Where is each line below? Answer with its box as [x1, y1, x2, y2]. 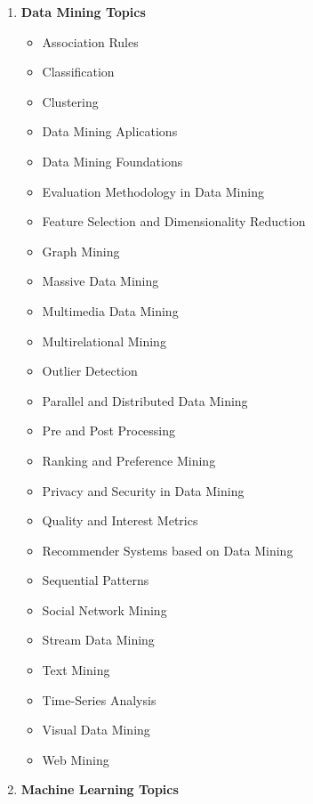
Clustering [42, 92, 99, 110]
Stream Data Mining [42, 630, 155, 649]
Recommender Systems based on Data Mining [42, 540, 293, 559]
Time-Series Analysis [42, 690, 156, 709]
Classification [42, 62, 115, 81]
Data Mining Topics [20, 3, 146, 20]
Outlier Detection [42, 361, 138, 380]
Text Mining [42, 661, 110, 679]
